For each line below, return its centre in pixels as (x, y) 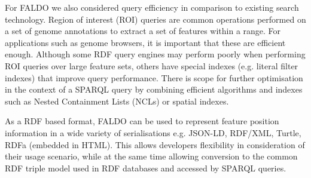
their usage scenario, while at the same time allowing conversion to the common (151, 156)
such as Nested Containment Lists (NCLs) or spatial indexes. (117, 101)
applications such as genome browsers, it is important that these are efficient (145, 42)
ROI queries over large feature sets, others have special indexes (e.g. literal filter (152, 65)
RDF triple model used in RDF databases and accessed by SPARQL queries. (146, 168)
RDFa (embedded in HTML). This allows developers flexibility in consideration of (155, 144)
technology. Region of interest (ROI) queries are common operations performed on (155, 19)
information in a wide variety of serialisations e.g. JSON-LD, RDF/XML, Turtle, (153, 132)
